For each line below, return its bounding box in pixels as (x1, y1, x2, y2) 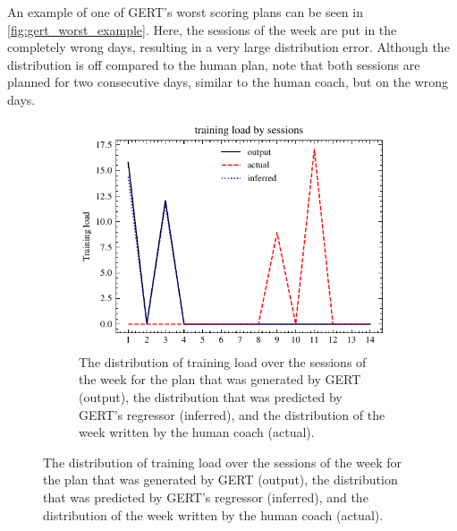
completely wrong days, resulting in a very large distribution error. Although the (7, 38, 450, 56)
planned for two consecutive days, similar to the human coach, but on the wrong (7, 73, 449, 91)
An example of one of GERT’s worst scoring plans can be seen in (7, 3, 363, 21)
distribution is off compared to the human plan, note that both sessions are (7, 55, 420, 73)
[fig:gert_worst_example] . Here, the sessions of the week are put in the (7, 20, 397, 39)
